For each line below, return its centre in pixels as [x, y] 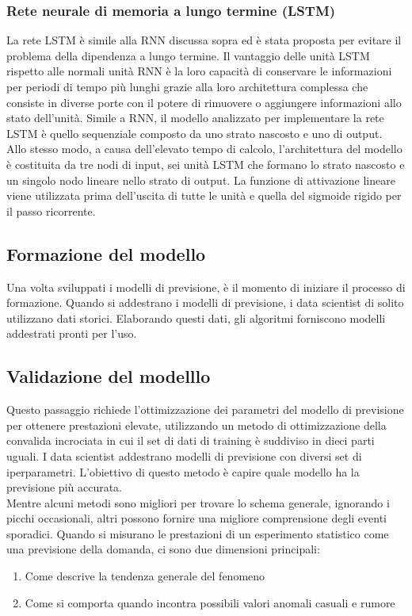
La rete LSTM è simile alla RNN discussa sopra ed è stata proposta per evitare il [204, 40]
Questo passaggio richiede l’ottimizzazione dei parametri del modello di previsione [205, 409]
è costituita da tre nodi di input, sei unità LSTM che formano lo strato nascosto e [206, 164]
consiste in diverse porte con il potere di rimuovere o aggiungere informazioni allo [204, 102]
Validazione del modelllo [109, 376]
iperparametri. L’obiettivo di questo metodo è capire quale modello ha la [183, 471]
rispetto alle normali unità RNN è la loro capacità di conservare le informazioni [199, 71]
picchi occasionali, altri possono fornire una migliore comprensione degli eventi [197, 518]
